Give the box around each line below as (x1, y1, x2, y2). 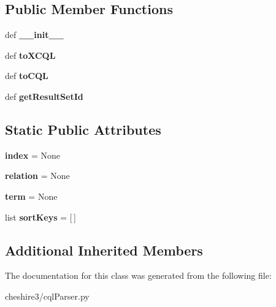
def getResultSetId (5, 89, 83, 102)
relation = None (5, 169, 70, 182)
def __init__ (5, 28, 64, 41)
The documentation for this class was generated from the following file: (5, 269, 272, 282)
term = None (5, 189, 58, 202)
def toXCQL (5, 48, 56, 61)
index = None (5, 148, 60, 161)
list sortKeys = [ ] (5, 210, 76, 223)
